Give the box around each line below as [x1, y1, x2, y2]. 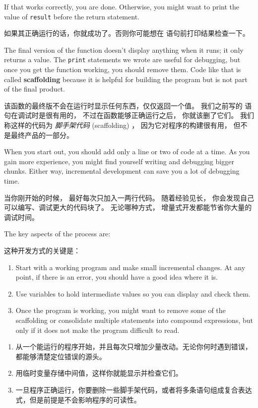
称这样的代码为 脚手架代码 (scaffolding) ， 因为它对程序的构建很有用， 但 [4, 120, 241, 130]
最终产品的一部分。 [10, 129, 73, 140]
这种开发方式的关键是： [4, 245, 80, 255]
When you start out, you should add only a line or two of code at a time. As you [4, 146, 250, 157]
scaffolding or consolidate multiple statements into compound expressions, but [15, 314, 253, 325]
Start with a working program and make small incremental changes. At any [15, 262, 246, 272]
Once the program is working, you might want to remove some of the [15, 305, 226, 315]
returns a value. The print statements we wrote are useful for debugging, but [4, 54, 241, 65]
